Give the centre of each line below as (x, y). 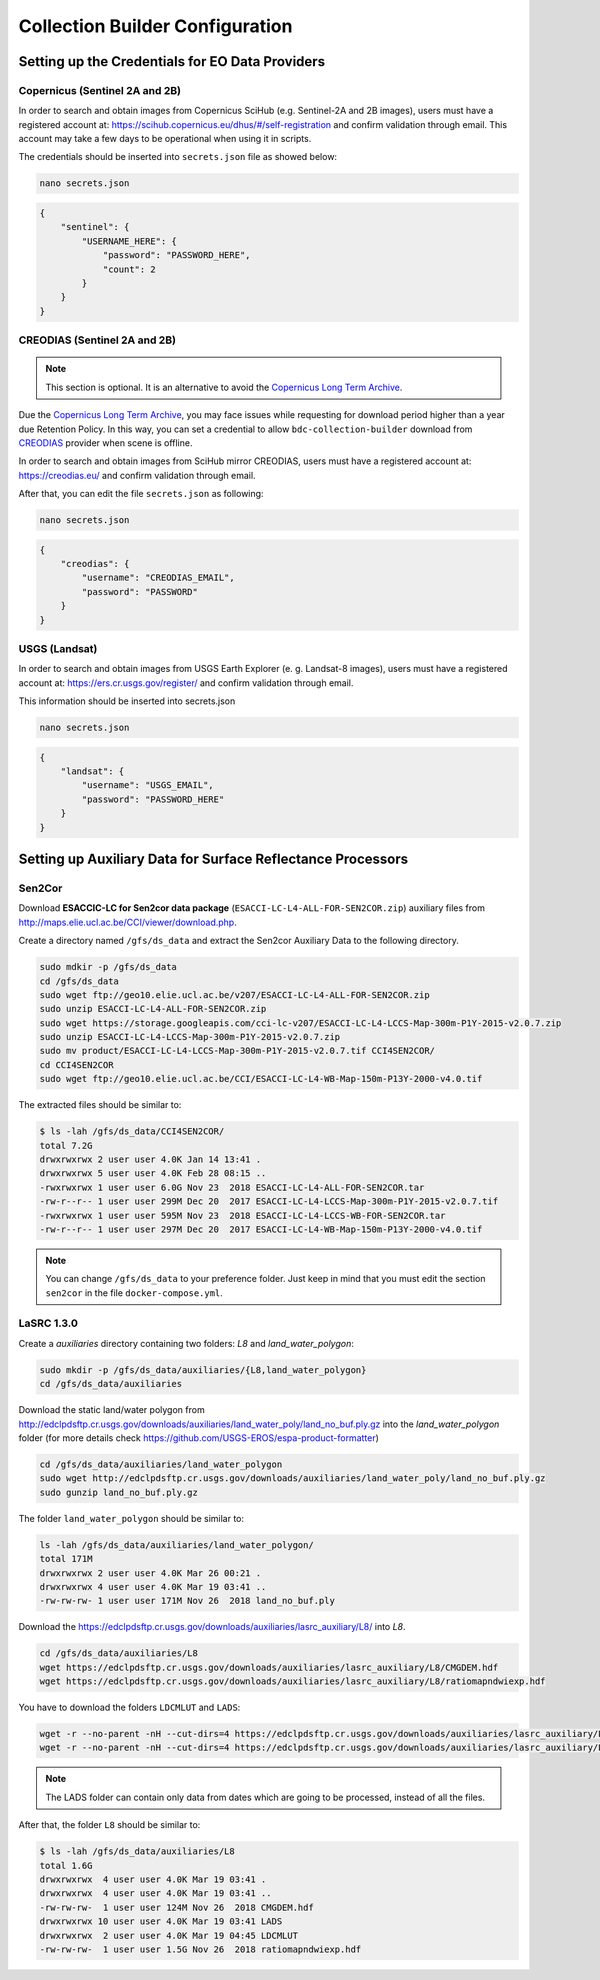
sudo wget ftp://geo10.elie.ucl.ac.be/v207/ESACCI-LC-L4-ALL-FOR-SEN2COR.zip (234, 994)
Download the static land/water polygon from (111, 1410)
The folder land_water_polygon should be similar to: (131, 1518)
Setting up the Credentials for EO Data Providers (171, 61)
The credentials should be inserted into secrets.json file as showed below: (178, 157)
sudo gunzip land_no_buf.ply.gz (119, 1492)
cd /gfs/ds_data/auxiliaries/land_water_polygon (161, 1464)
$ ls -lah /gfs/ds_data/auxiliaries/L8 (137, 1851)
